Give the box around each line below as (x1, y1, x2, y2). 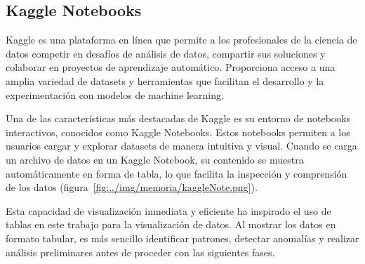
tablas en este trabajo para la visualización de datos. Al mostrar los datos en (6, 217, 336, 232)
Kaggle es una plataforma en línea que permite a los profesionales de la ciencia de (6, 32, 357, 47)
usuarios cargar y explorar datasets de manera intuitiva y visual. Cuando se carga (6, 138, 357, 153)
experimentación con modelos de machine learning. (6, 87, 224, 102)
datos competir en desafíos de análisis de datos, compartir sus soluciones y (6, 46, 326, 60)
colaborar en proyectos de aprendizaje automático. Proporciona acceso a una (6, 60, 336, 74)
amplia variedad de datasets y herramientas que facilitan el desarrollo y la (6, 73, 324, 88)
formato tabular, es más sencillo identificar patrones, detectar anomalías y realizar (6, 230, 359, 245)
